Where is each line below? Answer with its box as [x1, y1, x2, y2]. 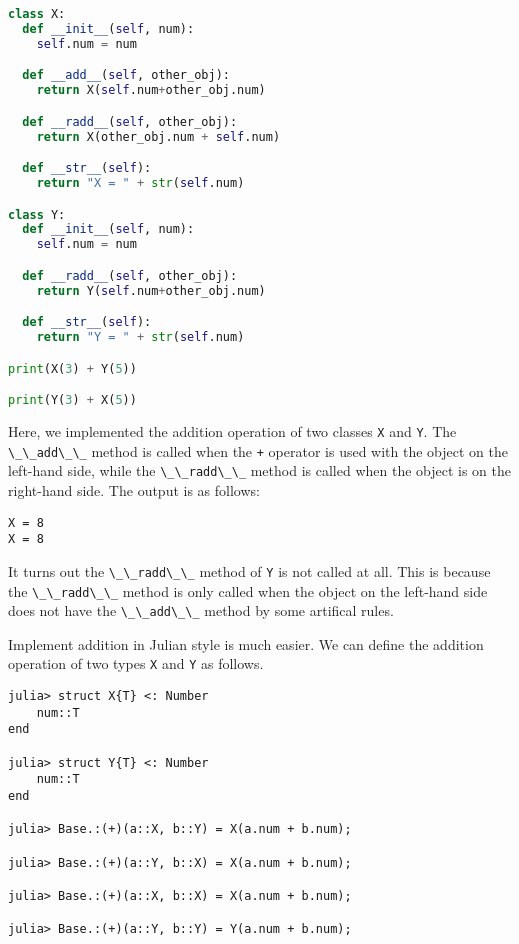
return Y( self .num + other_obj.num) [36, 283, 266, 298]
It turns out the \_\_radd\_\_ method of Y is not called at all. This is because [8, 560, 491, 581]
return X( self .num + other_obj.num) [36, 83, 266, 98]
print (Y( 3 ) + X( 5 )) [8, 393, 137, 408]
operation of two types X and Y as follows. [8, 653, 264, 674]
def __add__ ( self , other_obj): [22, 68, 230, 83]
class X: [8, 7, 66, 21]
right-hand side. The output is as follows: [8, 479, 260, 500]
